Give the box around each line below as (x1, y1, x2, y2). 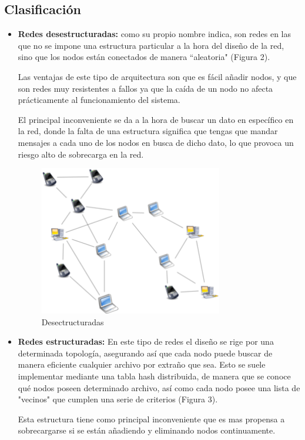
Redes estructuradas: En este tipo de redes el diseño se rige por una (18, 335, 274, 348)
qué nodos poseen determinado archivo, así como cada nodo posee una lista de (18, 381, 300, 394)
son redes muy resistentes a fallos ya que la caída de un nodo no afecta (18, 82, 273, 94)
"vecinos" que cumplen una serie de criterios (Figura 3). (18, 393, 218, 405)
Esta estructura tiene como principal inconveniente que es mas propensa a (18, 412, 285, 425)
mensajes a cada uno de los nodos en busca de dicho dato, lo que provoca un (18, 136, 294, 148)
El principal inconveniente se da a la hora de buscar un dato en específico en (18, 113, 294, 125)
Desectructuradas (41, 315, 104, 328)
